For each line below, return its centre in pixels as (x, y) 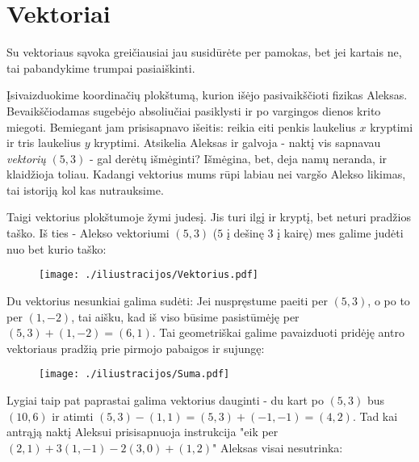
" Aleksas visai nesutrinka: (278, 447)
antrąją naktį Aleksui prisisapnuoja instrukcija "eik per (142, 432)
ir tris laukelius (44, 143)
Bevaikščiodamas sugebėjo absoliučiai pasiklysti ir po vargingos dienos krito (194, 110)
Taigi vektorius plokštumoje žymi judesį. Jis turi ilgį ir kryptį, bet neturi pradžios (209, 217)
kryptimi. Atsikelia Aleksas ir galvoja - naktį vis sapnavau (237, 143)
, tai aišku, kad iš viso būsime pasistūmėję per (185, 316)
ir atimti (73, 416)
